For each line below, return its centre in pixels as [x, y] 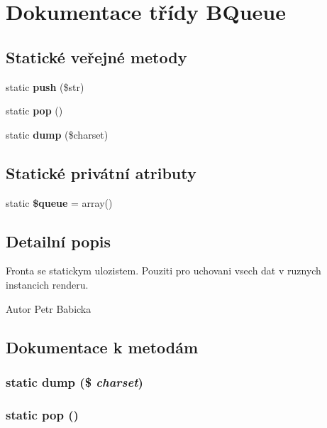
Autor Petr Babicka [49, 308]
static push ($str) [45, 86]
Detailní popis [59, 241]
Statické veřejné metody [96, 57]
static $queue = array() [59, 202]
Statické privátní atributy [101, 172]
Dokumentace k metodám [102, 347]
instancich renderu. [47, 284]
